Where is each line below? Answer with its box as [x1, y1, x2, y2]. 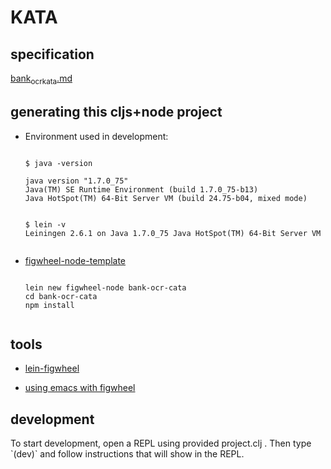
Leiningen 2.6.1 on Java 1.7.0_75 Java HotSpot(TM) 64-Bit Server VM [24, 228, 322, 238]
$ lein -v [24, 219, 67, 230]
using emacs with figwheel [24, 382, 136, 394]
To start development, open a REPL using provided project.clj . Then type [10, 437, 312, 450]
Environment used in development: [24, 130, 169, 142]
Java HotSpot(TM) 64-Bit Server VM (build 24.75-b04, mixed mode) [24, 193, 308, 203]
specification [10, 46, 95, 63]
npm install [24, 300, 75, 310]
